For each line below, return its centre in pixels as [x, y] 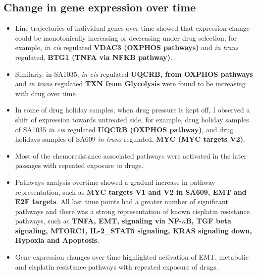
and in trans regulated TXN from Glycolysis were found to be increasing [130, 83]
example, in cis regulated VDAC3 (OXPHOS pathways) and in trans [127, 47]
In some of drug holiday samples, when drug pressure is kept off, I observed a [132, 110]
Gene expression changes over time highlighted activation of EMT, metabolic [132, 257]
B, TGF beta [208, 221]
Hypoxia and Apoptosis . [57, 240]
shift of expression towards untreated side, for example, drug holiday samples [132, 119]
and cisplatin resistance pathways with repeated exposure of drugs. [117, 266]
